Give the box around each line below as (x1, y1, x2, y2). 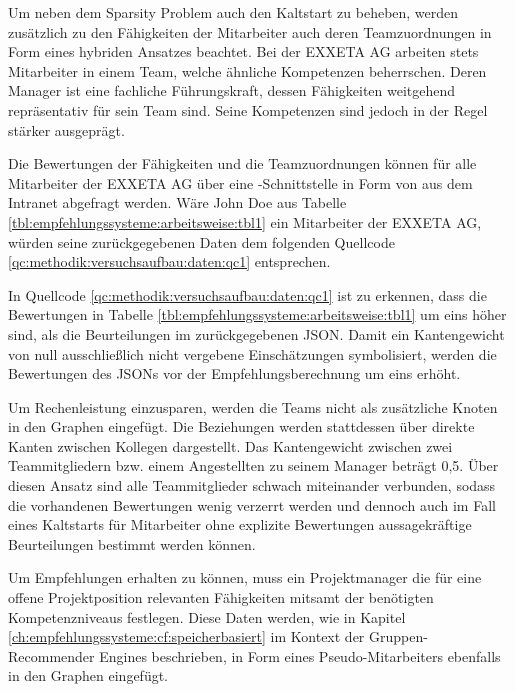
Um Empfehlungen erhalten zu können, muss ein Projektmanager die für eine (8, 567, 482, 588)
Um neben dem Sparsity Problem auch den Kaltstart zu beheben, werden (8, 2, 459, 22)
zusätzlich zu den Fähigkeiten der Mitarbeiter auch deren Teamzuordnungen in (8, 21, 492, 42)
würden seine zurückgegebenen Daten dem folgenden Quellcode (8, 231, 395, 252)
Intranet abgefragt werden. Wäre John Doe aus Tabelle (8, 192, 347, 213)
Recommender (8, 645, 95, 666)
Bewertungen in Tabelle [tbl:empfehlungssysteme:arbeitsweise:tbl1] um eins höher (8, 304, 507, 325)
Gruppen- (369, 626, 428, 647)
